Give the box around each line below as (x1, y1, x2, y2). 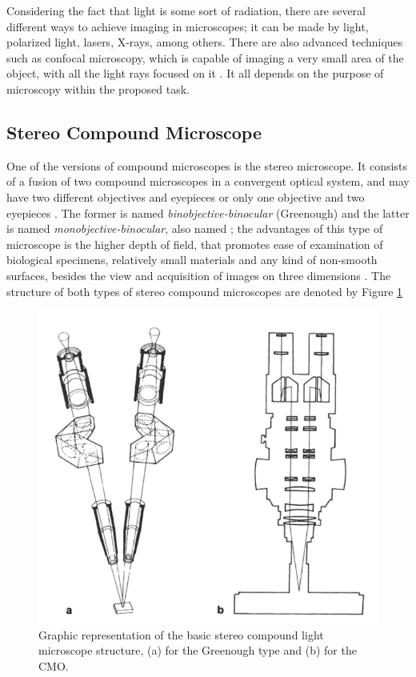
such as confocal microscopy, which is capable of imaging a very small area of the (6, 49, 404, 66)
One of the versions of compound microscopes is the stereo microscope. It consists (6, 157, 407, 174)
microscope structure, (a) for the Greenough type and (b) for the (38, 642, 357, 659)
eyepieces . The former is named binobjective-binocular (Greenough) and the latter (6, 204, 410, 221)
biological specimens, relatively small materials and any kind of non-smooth (6, 251, 378, 268)
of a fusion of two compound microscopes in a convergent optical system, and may (6, 173, 410, 190)
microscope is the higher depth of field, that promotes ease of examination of (6, 235, 383, 252)
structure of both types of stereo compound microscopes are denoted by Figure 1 (6, 282, 403, 299)
